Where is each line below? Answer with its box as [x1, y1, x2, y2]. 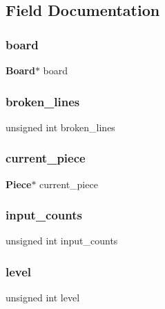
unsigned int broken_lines [6, 119, 115, 134]
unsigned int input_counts [6, 233, 118, 248]
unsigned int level [6, 290, 80, 305]
